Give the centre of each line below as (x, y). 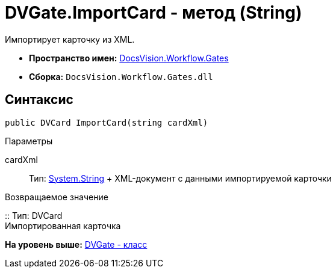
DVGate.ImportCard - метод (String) (154, 13)
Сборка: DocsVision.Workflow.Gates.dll (121, 76)
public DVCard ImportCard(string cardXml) (107, 122)
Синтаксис (39, 100)
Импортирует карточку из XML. (70, 39)
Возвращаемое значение (57, 197)
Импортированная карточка (63, 225)
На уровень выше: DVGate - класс (76, 244)
